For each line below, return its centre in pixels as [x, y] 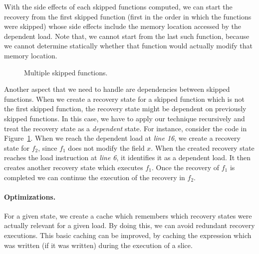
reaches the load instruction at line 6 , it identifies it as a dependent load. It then [128, 157]
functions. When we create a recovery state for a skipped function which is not [124, 99]
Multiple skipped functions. [66, 72]
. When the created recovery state [203, 147]
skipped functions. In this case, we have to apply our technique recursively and [125, 118]
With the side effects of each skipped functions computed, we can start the [118, 6]
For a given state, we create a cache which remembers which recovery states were [128, 215]
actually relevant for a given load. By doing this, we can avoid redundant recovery [129, 225]
